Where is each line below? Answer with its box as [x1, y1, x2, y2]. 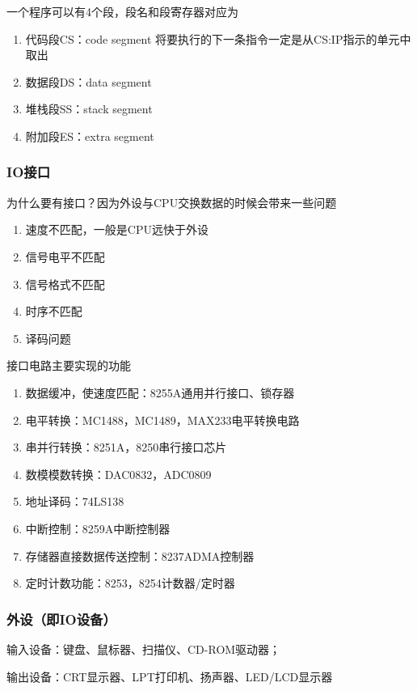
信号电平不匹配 [25, 248, 105, 265]
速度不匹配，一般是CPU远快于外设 [25, 221, 208, 238]
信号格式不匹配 [25, 275, 105, 292]
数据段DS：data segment [25, 73, 152, 90]
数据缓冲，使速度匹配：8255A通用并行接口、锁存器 [25, 384, 295, 401]
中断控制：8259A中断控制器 [25, 519, 171, 536]
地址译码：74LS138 [25, 493, 124, 510]
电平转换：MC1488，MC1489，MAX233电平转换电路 [25, 411, 300, 428]
